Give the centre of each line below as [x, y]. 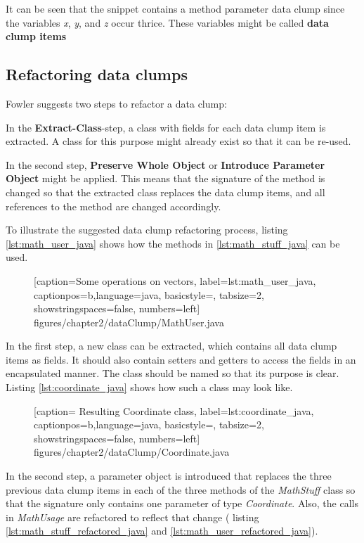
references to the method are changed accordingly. [113, 206]
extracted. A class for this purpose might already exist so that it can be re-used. [178, 141]
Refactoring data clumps [97, 74]
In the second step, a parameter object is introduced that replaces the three [169, 476]
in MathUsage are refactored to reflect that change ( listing [132, 517]
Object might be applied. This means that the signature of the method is [165, 178]
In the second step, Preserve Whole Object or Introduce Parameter [165, 164]
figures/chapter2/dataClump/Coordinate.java [132, 452]
